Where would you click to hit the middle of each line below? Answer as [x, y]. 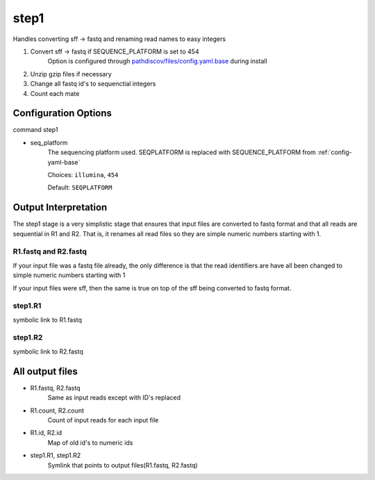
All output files [45, 371]
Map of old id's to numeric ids [90, 442]
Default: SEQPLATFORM [80, 188]
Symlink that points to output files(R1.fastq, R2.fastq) [123, 465]
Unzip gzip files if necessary [71, 74]
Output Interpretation [60, 207]
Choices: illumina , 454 [83, 174]
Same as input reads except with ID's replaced [114, 398]
